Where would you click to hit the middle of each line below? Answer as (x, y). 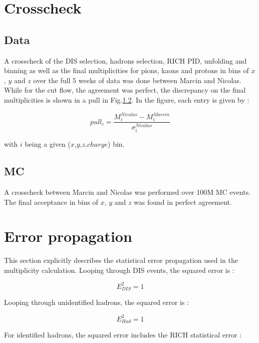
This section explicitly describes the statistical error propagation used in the (121, 260)
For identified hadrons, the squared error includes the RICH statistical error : (123, 334)
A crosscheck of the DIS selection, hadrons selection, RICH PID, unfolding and (125, 60)
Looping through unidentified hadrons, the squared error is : (97, 302)
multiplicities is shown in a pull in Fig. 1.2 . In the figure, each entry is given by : (127, 99)
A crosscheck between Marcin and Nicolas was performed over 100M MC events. (127, 192)
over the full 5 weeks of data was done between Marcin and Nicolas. (137, 80)
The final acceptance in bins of (51, 202)
